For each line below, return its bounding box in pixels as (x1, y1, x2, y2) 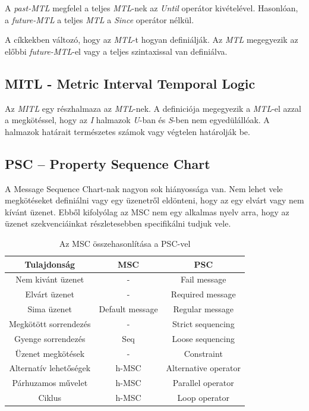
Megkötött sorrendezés (9, 317, 91, 330)
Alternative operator (166, 362, 241, 374)
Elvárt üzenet (25, 288, 74, 300)
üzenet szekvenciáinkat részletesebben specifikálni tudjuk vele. (5, 217, 231, 230)
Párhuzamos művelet (12, 377, 88, 389)
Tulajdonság (24, 258, 75, 270)
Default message (99, 303, 158, 315)
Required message (171, 288, 236, 300)
